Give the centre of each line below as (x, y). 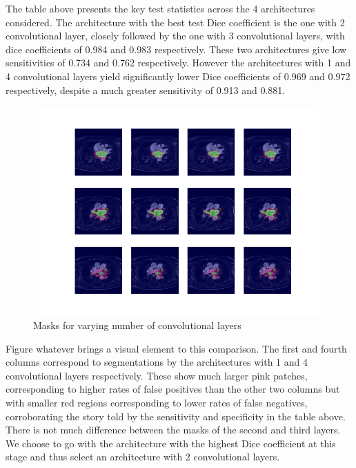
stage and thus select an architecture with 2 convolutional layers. (143, 457)
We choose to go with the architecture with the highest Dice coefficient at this (171, 443)
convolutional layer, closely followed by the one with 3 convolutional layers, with (175, 36)
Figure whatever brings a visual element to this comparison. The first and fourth (176, 348)
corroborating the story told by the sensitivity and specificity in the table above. (176, 416)
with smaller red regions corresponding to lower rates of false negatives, (157, 403)
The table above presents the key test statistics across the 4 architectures (160, 8)
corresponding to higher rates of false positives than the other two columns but (173, 389)
